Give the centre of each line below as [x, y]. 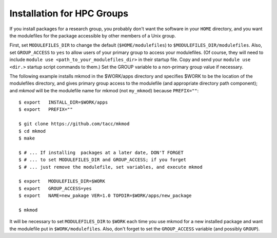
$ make [27, 138]
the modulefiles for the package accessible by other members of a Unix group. [93, 35]
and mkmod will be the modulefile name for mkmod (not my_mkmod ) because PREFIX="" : [104, 90]
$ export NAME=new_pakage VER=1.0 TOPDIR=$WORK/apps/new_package [105, 196]
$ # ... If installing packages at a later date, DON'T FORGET [101, 152]
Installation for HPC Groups [69, 13]
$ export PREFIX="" [46, 110]
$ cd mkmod [32, 131]
